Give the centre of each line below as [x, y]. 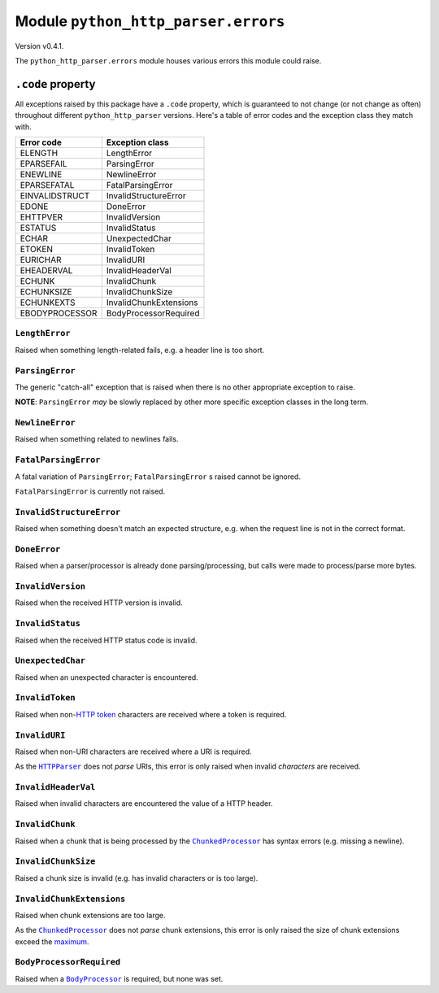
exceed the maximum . [52, 941]
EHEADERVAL [46, 271]
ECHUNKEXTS [48, 303]
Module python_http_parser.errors [150, 21]
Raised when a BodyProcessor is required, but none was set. [119, 978]
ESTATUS [38, 228]
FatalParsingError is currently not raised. [90, 491]
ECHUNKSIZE [46, 292]
